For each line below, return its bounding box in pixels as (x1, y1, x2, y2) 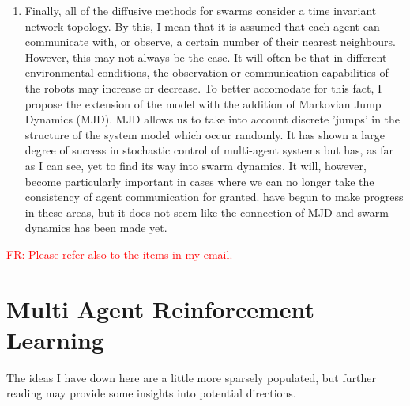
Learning (6, 323, 104, 355)
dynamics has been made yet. (24, 219, 167, 236)
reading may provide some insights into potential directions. (6, 385, 296, 401)
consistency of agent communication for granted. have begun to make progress (24, 188, 404, 205)
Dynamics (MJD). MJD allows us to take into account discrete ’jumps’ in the (24, 111, 401, 127)
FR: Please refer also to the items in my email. (6, 245, 233, 262)
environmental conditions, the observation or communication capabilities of (24, 64, 389, 81)
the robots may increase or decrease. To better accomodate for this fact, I (24, 79, 382, 96)
